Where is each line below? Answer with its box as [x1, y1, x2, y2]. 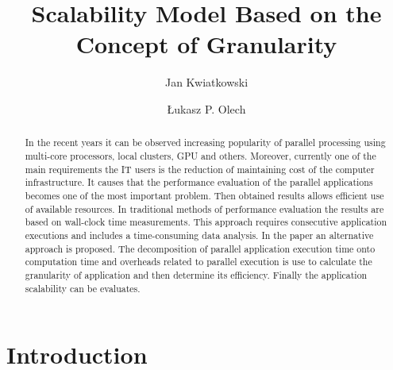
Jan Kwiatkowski [164, 74, 249, 91]
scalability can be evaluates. [25, 281, 141, 295]
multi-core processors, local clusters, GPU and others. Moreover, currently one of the [25, 148, 376, 162]
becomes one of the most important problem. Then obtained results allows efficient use [25, 188, 384, 202]
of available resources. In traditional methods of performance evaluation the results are [25, 202, 384, 215]
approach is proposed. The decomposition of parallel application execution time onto [25, 241, 376, 255]
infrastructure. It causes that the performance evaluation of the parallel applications [25, 175, 373, 189]
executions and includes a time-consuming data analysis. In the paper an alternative [25, 228, 374, 241]
